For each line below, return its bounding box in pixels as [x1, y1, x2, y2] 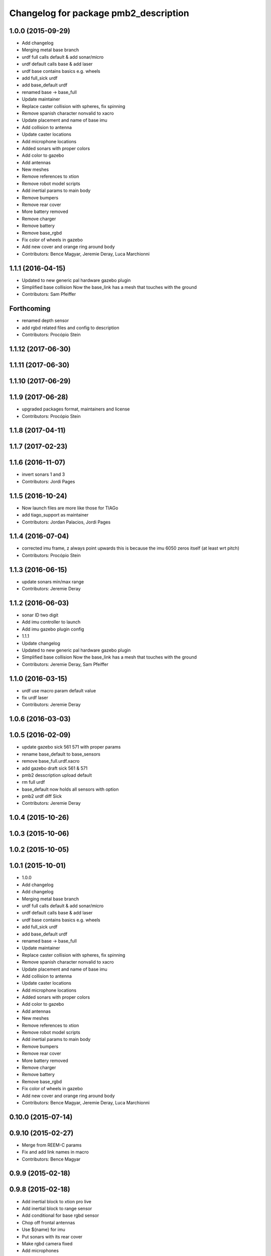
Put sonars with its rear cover [22, 1233, 83, 1239]
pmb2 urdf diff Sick [22, 793, 62, 799]
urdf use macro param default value [22, 687, 96, 693]
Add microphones [22, 1247, 59, 1253]
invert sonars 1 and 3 [22, 471, 65, 477]
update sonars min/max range [22, 578, 84, 585]
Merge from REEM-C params [22, 1142, 82, 1148]
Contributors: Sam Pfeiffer [22, 291, 76, 297]
